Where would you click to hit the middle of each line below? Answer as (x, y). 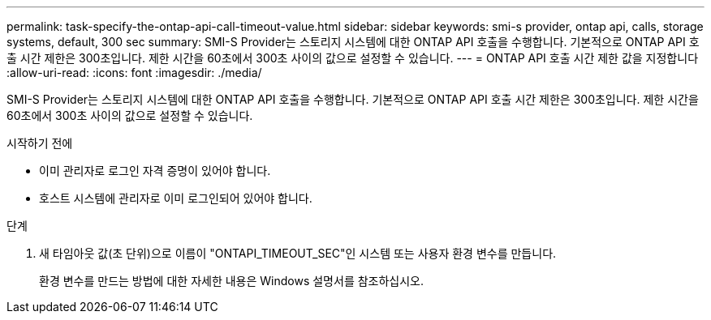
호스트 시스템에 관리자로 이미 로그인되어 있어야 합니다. (176, 198)
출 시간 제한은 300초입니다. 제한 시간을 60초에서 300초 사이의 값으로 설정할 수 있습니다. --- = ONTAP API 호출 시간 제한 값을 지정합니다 (353, 58)
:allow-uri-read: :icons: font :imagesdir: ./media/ (134, 73)
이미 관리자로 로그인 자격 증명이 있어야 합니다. (155, 171)
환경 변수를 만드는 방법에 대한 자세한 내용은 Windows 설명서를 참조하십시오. (232, 281)
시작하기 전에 (40, 143)
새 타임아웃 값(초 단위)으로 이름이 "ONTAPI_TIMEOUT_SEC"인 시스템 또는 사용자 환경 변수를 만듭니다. (298, 253)
